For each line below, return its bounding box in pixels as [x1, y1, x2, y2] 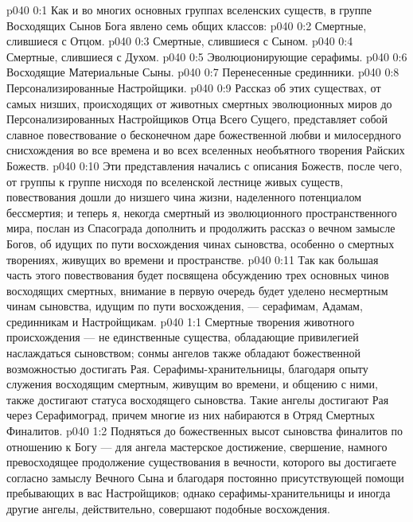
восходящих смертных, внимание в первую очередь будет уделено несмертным [6, 282, 388, 298]
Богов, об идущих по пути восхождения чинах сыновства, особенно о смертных [6, 235, 395, 251]
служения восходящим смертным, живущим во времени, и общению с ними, [6, 376, 378, 392]
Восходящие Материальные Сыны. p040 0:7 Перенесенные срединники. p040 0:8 [6, 64, 399, 80]
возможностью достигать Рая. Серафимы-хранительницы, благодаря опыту [6, 360, 368, 376]
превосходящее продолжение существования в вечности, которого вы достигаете [6, 454, 396, 470]
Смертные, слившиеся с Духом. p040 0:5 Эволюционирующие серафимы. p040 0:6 [6, 48, 407, 64]
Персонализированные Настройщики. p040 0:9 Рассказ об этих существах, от [6, 79, 381, 95]
